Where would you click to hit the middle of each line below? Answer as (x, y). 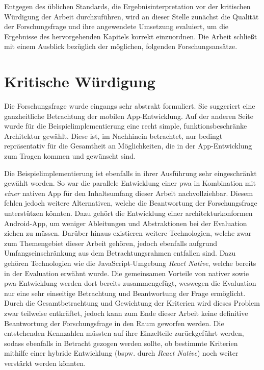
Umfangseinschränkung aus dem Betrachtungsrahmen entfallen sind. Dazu (120, 253)
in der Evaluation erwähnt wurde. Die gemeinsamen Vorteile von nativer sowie (127, 273)
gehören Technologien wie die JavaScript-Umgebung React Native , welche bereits (130, 263)
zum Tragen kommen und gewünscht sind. (70, 156)
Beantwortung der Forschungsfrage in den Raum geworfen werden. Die (114, 323)
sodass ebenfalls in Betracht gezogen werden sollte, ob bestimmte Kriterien (121, 343)
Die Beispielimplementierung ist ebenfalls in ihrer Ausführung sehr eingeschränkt (130, 173)
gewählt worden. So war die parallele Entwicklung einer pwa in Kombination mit (130, 183)
